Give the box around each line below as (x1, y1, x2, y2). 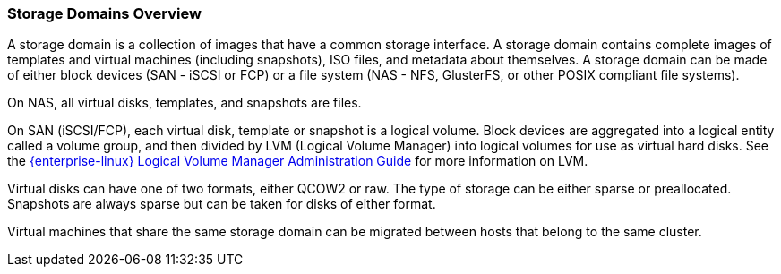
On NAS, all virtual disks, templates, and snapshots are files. (7, 95, 362, 111)
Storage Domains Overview (7, 4, 202, 22)
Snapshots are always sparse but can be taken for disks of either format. (7, 196, 436, 212)
